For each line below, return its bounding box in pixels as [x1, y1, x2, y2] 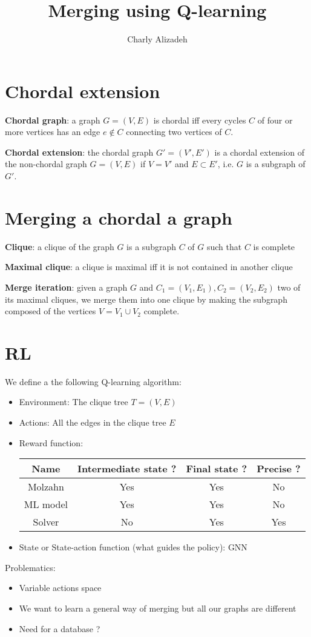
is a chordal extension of [214, 145, 304, 158]
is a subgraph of [246, 157, 306, 170]
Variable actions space [19, 581, 102, 594]
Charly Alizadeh [127, 33, 188, 45]
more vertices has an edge [5, 125, 100, 138]
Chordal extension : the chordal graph [5, 145, 154, 158]
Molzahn [27, 480, 64, 494]
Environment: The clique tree [19, 395, 128, 408]
